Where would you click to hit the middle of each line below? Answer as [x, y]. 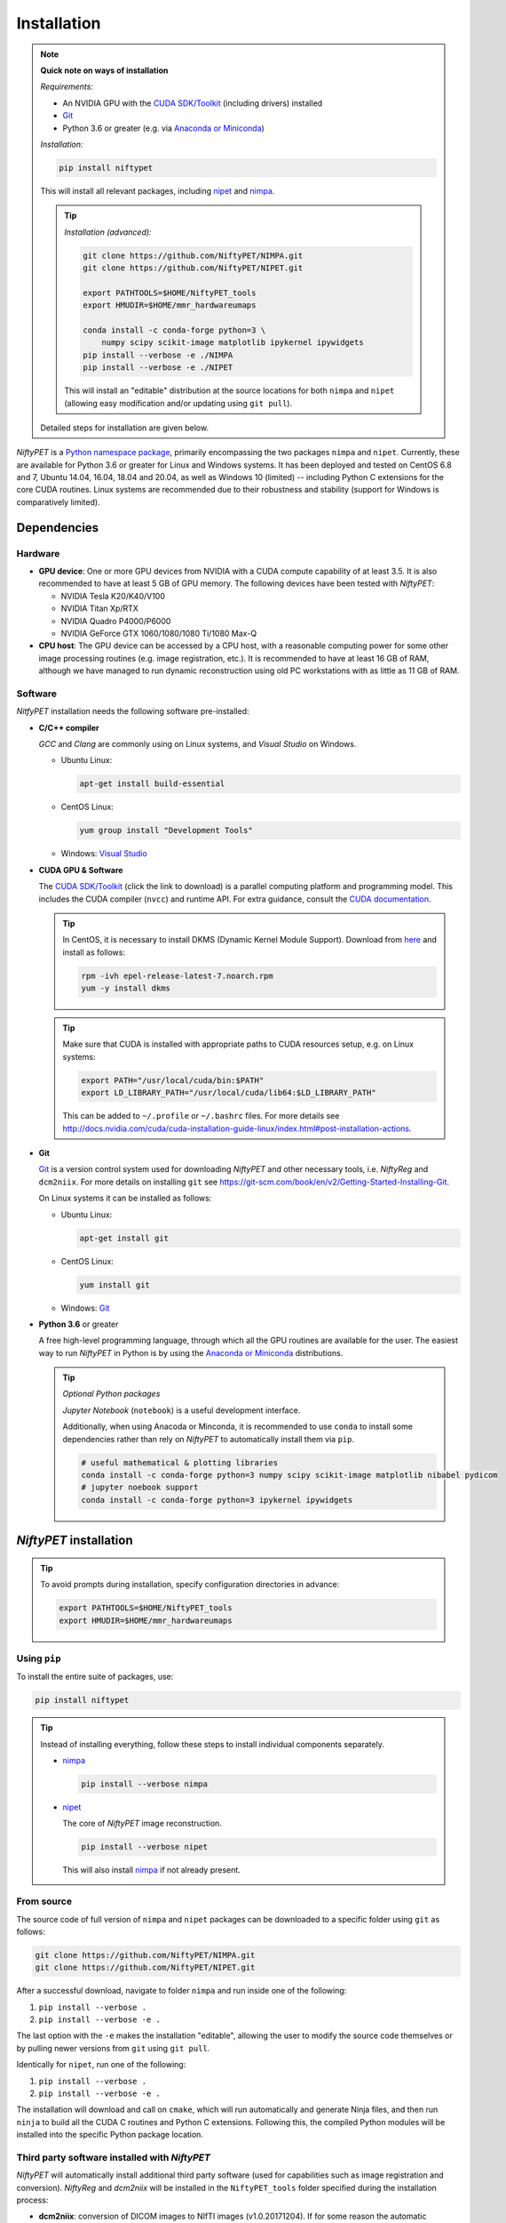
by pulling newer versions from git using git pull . [113, 2048]
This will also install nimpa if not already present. [152, 1870]
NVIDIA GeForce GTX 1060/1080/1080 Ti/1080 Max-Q [159, 633]
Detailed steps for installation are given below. [124, 428]
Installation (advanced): [108, 232]
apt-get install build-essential [152, 784]
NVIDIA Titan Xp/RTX [100, 608]
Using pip [39, 1658]
